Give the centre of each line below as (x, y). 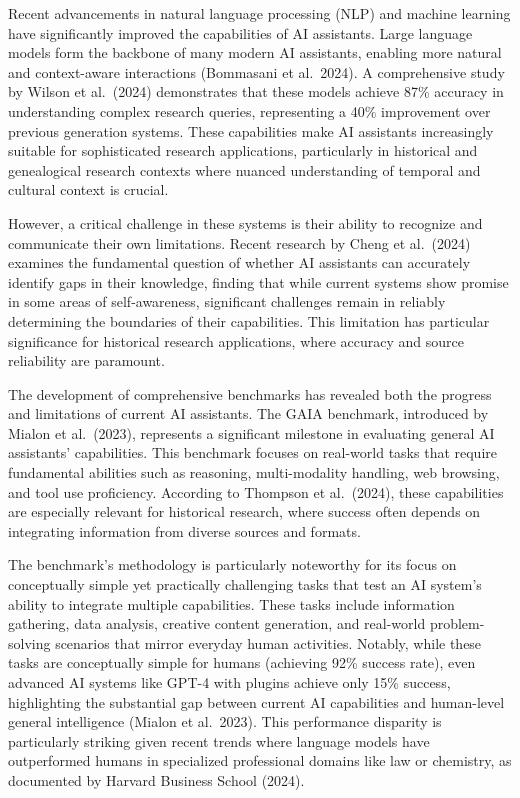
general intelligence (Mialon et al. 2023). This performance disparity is (225, 721)
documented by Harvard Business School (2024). (156, 779)
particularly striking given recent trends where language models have (219, 740)
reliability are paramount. (86, 360)
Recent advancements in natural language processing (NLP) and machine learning (259, 13)
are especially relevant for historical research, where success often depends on (244, 511)
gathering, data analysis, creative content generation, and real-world (217, 623)
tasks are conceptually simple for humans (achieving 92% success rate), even (242, 662)
